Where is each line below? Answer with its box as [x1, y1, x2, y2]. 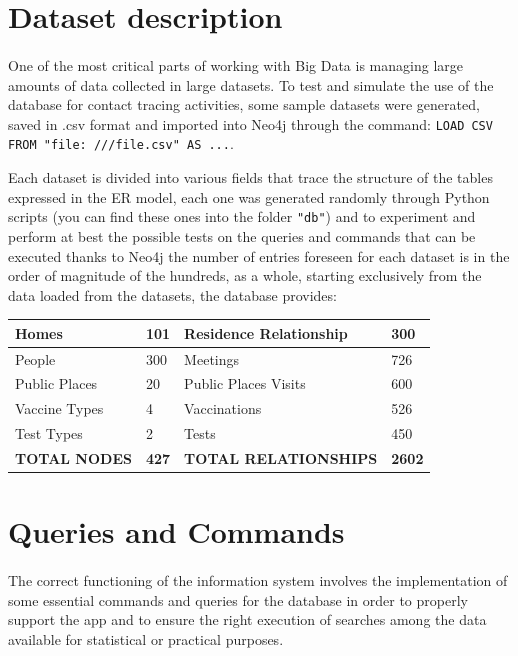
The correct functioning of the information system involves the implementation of [8, 570, 508, 591]
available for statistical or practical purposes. [8, 628, 284, 649]
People [15, 348, 56, 369]
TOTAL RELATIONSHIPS [184, 448, 378, 468]
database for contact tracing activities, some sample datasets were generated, [8, 94, 480, 115]
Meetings [184, 348, 240, 369]
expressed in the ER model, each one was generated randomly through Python [8, 186, 490, 207]
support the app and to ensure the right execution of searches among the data [8, 609, 487, 630]
